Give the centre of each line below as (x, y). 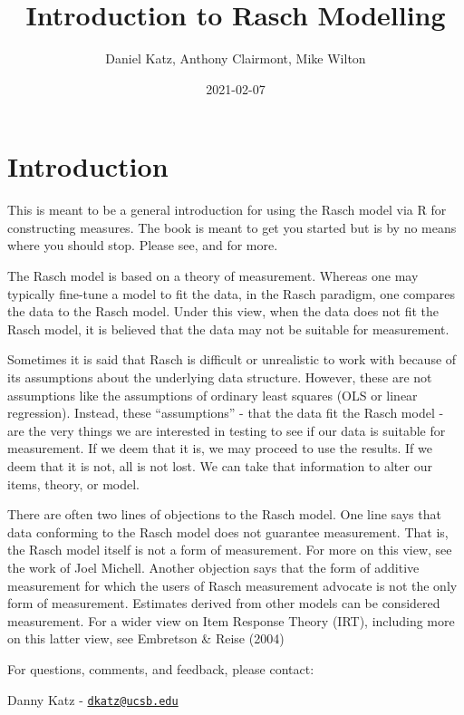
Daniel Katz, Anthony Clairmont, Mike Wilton (236, 58)
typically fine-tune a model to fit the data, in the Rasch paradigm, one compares (231, 293)
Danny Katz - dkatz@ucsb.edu (93, 699)
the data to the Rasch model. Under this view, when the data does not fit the (223, 311)
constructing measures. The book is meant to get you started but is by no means (232, 227)
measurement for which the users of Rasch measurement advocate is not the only (232, 585)
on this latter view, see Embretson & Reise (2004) (146, 638)
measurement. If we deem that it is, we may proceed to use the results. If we (220, 448)
